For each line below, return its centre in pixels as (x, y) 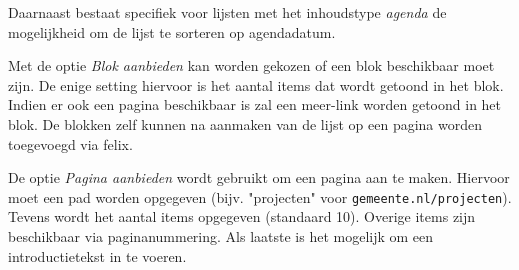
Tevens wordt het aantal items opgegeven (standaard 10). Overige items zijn (242, 216)
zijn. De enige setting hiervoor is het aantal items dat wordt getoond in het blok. (256, 84)
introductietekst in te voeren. (97, 255)
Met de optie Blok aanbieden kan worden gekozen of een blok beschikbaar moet (251, 65)
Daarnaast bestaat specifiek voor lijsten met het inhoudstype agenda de (227, 12)
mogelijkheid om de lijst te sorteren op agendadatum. (172, 31)
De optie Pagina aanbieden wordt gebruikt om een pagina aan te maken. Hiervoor (259, 177)
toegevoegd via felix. (70, 143)
